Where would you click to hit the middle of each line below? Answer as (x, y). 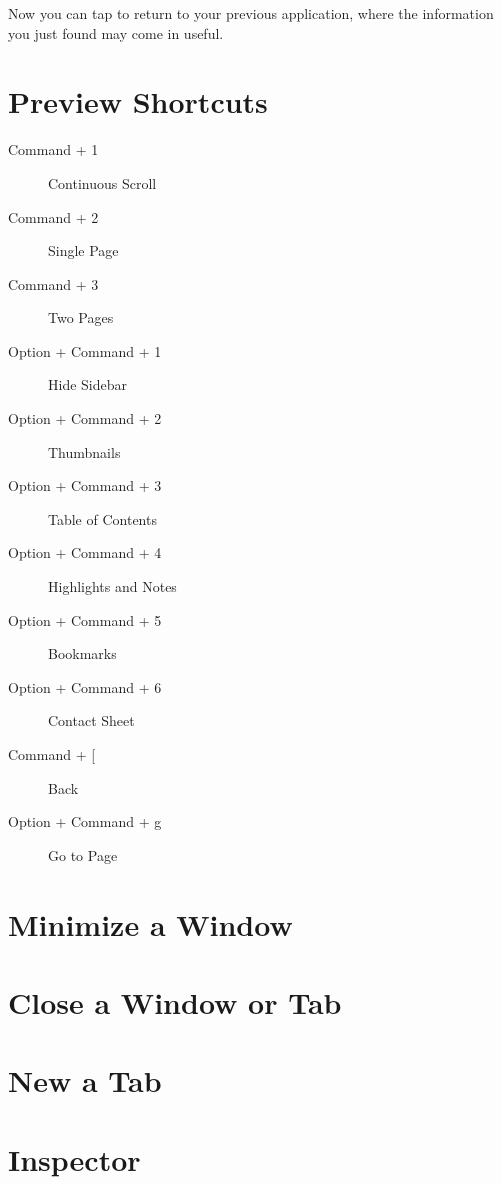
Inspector (74, 1158)
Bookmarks (82, 653)
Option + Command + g (85, 821)
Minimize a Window (150, 923)
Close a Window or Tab (175, 1001)
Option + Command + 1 (85, 350)
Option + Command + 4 (85, 552)
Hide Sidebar (88, 384)
